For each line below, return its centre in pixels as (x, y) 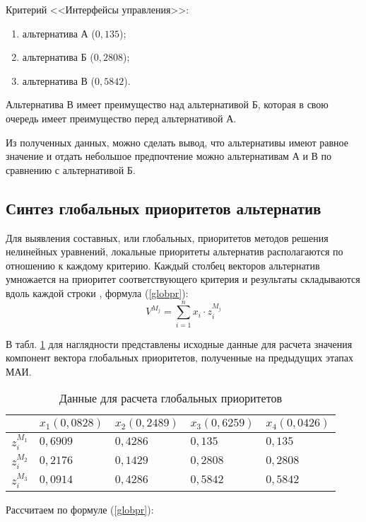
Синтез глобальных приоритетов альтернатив (164, 208)
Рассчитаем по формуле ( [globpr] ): (80, 510)
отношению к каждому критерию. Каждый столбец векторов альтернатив (163, 265)
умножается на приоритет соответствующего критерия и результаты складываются (183, 279)
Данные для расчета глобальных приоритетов (171, 398)
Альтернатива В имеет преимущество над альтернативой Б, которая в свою (167, 104)
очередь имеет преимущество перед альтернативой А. (121, 118)
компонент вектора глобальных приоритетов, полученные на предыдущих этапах (179, 358)
